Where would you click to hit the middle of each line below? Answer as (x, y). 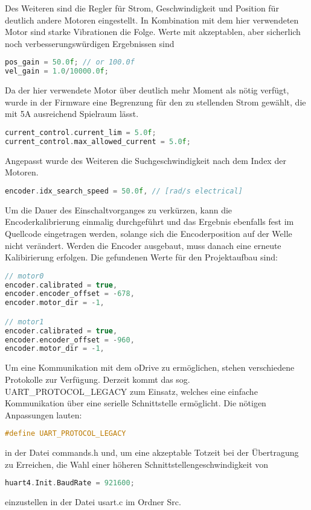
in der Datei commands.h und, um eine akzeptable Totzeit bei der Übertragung (152, 452)
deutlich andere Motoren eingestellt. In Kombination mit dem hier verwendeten (152, 20)
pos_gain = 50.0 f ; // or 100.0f (70, 62)
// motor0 (24, 276)
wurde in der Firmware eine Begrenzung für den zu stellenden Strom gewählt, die (155, 102)
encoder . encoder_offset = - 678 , (70, 294)
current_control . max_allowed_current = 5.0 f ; (98, 141)
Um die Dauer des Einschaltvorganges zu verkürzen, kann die (119, 209)
